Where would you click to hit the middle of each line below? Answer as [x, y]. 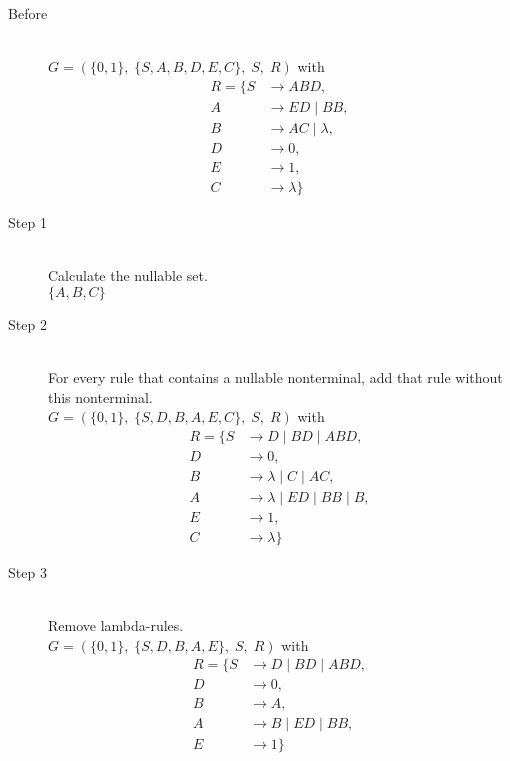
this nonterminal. [100, 396]
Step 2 [27, 323]
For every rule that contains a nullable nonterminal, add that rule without [275, 376]
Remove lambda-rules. [116, 625]
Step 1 [27, 221]
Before [28, 13]
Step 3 [27, 571]
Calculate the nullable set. [128, 275]
